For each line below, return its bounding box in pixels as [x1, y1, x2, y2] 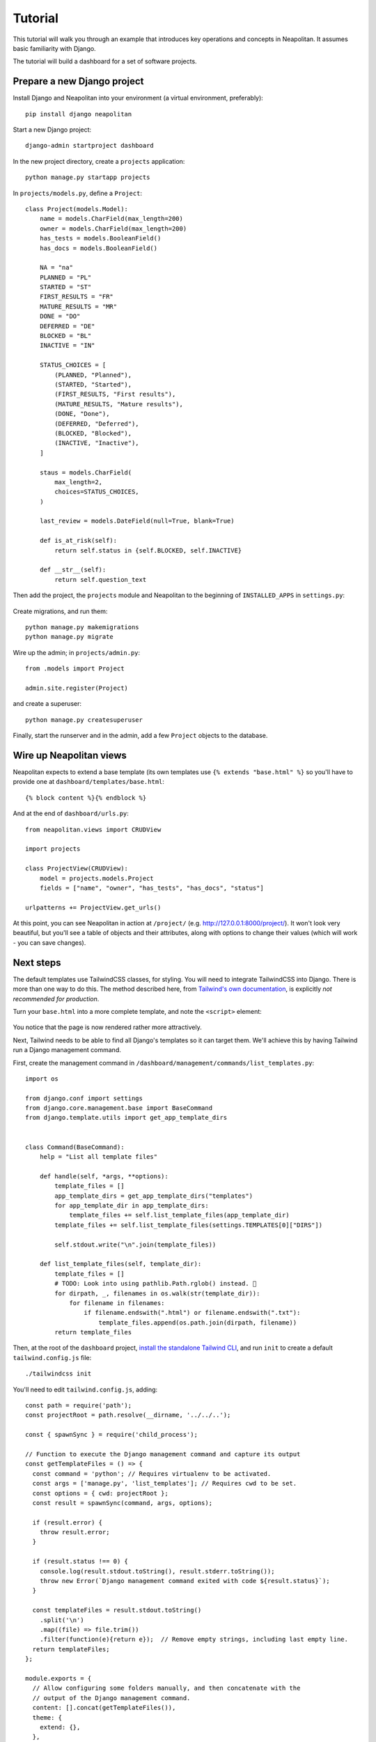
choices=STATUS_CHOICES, [54, 488, 139, 496]
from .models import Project [25, 665, 125, 672]
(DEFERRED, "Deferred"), [54, 419, 139, 428]
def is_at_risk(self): [39, 537, 118, 545]
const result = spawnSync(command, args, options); [32, 1499, 212, 1506]
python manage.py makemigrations [25, 623, 139, 631]
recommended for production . [13, 994, 100, 1003]
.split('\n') [39, 1616, 84, 1624]
